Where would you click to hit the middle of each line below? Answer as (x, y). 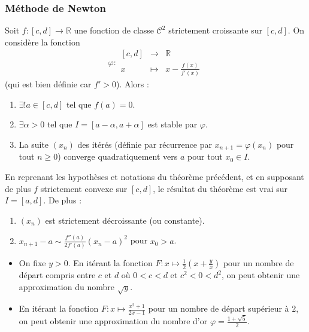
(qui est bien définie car (48, 84)
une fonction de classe (114, 30)
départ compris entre (57, 275)
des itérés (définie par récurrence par (145, 144)
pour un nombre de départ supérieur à (219, 308)
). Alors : (132, 84)
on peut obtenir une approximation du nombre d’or (113, 321)
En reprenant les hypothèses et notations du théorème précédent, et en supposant (154, 176)
